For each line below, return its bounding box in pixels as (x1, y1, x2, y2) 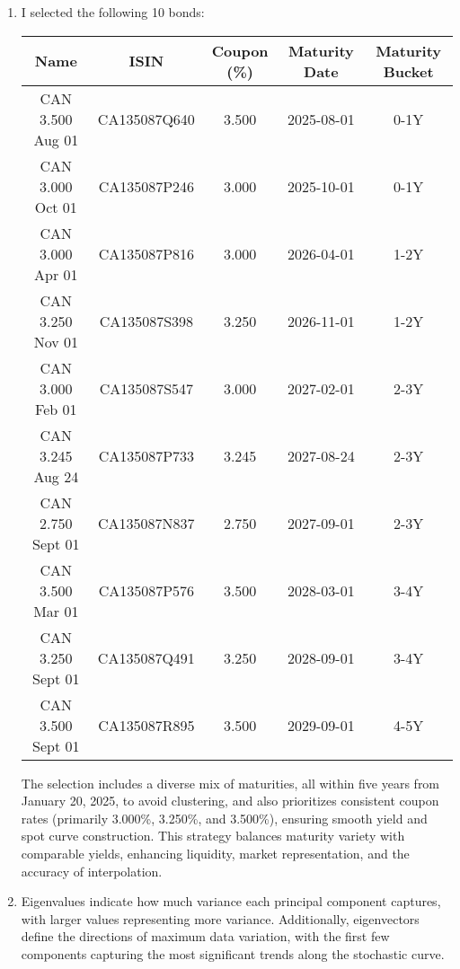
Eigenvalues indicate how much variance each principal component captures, (21, 892, 441, 911)
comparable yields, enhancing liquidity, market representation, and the (21, 843, 410, 862)
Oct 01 (34, 196, 77, 217)
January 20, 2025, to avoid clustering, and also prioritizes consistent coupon (21, 791, 439, 810)
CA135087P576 (98, 579, 195, 601)
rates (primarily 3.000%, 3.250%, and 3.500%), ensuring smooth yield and (21, 808, 428, 827)
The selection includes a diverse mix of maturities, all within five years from (21, 773, 440, 792)
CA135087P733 (98, 445, 195, 466)
